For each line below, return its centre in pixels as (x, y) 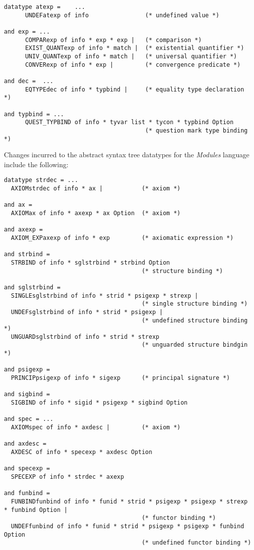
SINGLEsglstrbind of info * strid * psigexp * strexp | (105, 296)
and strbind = (27, 254)
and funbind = (27, 493)
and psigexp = (27, 370)
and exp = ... (27, 31)
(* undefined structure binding (195, 320)
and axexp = (23, 230)
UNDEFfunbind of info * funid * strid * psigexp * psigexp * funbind (127, 526)
